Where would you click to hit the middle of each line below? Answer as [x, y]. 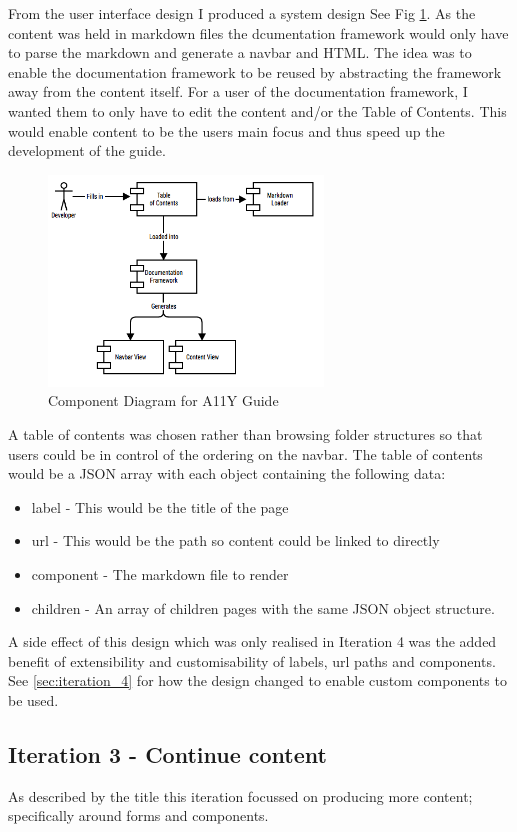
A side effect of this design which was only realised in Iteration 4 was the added [252, 641]
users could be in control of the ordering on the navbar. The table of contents [245, 453]
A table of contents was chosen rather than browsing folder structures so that [245, 434]
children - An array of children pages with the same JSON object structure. [263, 607]
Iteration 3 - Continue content [167, 753]
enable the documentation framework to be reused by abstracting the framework [255, 71]
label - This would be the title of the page [160, 506]
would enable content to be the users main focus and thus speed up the [226, 130]
